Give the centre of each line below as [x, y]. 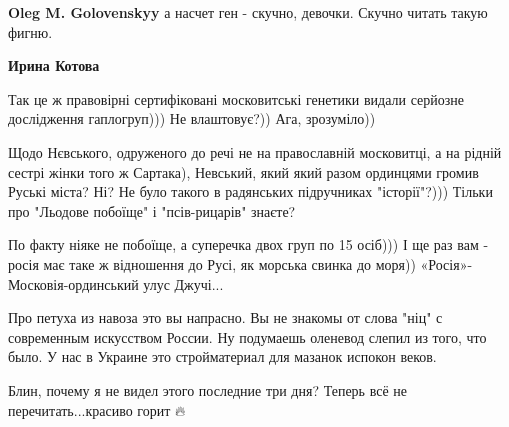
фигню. [30, 31]
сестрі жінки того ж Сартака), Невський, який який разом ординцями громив [243, 171]
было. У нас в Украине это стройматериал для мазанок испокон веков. [222, 356]
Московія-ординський [73, 283]
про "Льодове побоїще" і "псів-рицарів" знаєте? [152, 210]
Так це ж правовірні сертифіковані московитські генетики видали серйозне [236, 98]
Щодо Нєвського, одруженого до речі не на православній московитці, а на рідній [255, 151]
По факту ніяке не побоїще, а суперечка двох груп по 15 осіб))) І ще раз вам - [248, 244]
